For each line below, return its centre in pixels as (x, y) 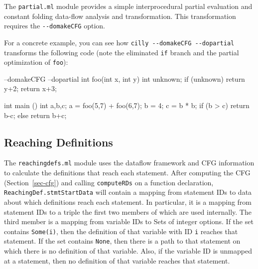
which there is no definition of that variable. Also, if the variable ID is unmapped (128, 251)
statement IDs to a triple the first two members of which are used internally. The (128, 211)
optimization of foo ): (36, 62)
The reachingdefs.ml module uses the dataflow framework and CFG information (129, 163)
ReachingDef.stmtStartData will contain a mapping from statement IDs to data (128, 192)
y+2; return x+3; (30, 88)
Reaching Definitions (59, 142)
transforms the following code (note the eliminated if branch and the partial (122, 52)
